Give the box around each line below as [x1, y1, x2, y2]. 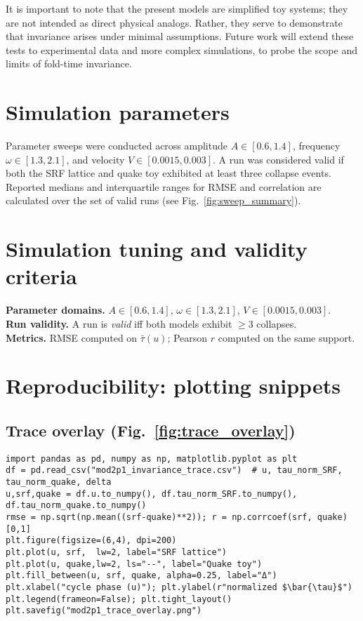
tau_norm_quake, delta [6, 477, 112, 488]
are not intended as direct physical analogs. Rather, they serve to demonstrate [6, 15, 343, 29]
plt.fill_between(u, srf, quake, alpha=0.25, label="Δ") [6, 570, 277, 581]
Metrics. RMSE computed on [6, 330, 138, 345]
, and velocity [66, 152, 125, 166]
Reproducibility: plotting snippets [6, 371, 341, 400]
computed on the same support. [218, 330, 355, 345]
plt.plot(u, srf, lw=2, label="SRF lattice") [6, 547, 227, 557]
